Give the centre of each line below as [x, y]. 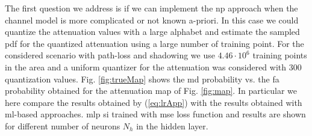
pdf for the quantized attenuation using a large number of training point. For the [154, 43]
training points [280, 55]
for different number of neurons [63, 125]
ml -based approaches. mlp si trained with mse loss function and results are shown [155, 114]
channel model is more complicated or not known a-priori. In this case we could [152, 20]
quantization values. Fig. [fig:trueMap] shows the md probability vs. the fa [142, 79]
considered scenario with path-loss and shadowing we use [110, 55]
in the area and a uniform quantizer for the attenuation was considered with [146, 66]
